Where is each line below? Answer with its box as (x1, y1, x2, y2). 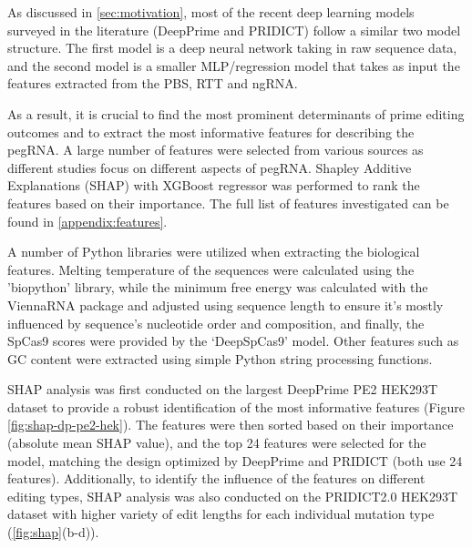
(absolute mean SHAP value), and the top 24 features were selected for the (7, 433, 426, 452)
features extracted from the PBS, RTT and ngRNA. (7, 74, 298, 93)
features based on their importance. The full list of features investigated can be (7, 193, 449, 212)
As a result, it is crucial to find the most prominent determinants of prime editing (7, 104, 465, 123)
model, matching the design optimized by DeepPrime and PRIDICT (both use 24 (7, 451, 463, 470)
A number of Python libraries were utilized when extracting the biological (7, 242, 420, 261)
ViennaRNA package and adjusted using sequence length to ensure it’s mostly (7, 295, 444, 314)
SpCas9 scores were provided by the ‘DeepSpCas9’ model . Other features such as (7, 331, 459, 350)
